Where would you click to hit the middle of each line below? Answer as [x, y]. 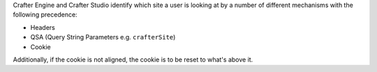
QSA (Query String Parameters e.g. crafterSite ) [103, 37]
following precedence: [45, 15]
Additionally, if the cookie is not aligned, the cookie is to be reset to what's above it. [133, 60]
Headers [43, 27]
